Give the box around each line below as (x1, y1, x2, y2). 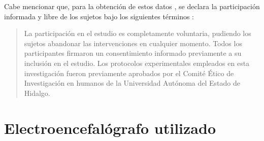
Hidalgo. (24, 87, 50, 98)
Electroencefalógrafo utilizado (4, 117, 216, 138)
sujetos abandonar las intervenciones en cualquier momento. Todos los (24, 38, 242, 48)
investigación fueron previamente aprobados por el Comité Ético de (24, 67, 234, 78)
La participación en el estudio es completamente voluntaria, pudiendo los (24, 28, 251, 39)
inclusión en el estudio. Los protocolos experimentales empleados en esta (24, 57, 250, 68)
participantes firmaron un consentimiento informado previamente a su (24, 48, 242, 58)
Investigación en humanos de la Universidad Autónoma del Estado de (24, 78, 241, 88)
